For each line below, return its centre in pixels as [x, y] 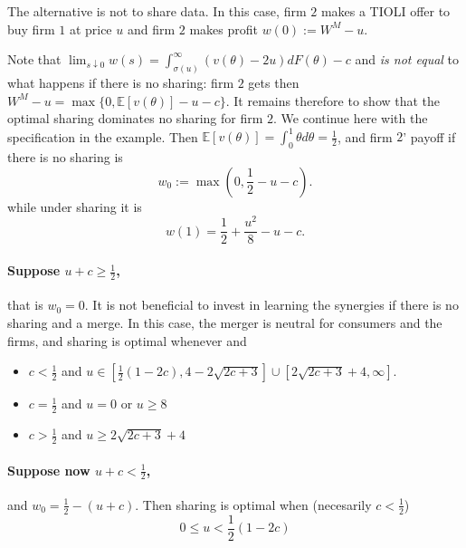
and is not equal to [407, 59]
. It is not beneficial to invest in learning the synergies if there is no [271, 305]
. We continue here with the [351, 118]
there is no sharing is [65, 157]
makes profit [223, 29]
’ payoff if [429, 136]
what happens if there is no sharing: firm [121, 83]
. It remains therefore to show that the [333, 100]
